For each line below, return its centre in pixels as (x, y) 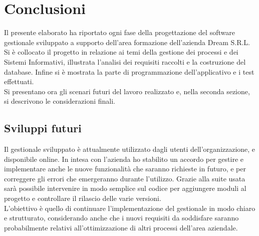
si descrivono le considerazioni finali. (60, 101)
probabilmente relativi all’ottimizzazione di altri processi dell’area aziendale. (121, 227)
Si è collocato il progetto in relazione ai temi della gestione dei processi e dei (121, 52)
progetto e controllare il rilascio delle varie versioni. (83, 198)
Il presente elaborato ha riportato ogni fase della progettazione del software (119, 32)
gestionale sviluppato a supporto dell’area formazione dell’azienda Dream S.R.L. (127, 42)
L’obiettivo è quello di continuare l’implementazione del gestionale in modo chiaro (130, 208)
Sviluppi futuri (43, 128)
